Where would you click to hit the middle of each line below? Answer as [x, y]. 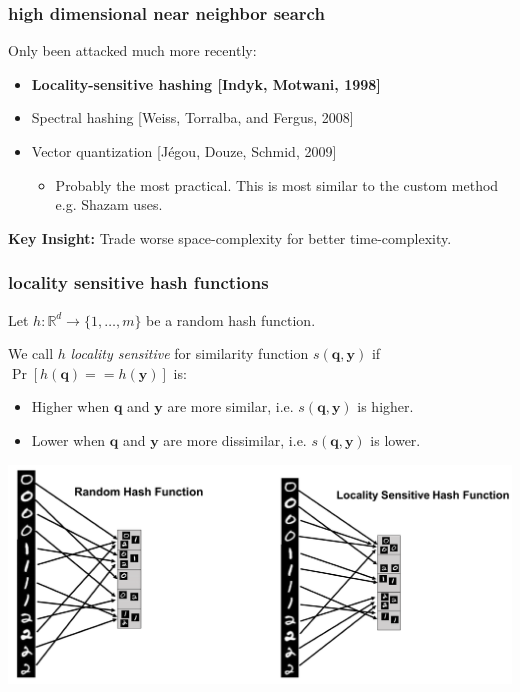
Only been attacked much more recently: [132, 50]
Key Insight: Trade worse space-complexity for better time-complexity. [230, 237]
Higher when [70, 406]
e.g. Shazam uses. [109, 204]
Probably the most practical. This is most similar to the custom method [277, 184]
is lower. [395, 439]
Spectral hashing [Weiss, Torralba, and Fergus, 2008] [192, 117]
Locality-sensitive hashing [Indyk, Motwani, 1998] [206, 83]
